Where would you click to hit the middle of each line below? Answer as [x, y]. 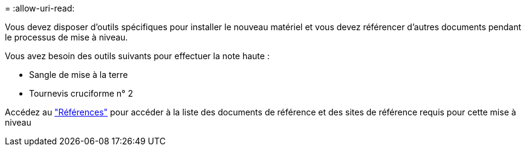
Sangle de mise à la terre [79, 75]
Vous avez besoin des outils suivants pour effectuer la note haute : [137, 56]
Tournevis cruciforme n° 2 [81, 93]
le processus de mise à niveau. [67, 37]
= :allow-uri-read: [40, 8]
